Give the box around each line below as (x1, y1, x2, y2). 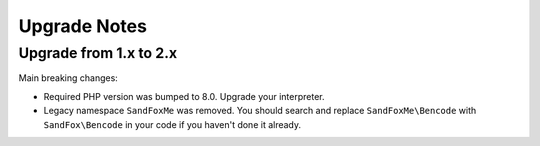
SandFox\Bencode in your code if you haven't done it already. (43, 118, 302, 130)
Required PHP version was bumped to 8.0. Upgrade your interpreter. (43, 90, 325, 102)
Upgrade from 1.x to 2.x (18, 44, 178, 62)
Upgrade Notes (18, 15, 147, 37)
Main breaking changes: (18, 72, 119, 84)
